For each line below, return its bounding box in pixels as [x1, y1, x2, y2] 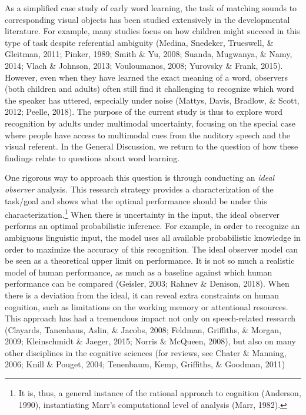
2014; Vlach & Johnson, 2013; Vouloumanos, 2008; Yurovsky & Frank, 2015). [5, 59, 283, 71]
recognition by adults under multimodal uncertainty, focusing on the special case [5, 117, 295, 129]
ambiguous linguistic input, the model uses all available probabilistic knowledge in [5, 231, 301, 243]
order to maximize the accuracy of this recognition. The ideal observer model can [5, 243, 298, 255]
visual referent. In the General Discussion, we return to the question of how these [5, 140, 298, 152]
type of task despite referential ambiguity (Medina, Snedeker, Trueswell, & [5, 36, 274, 48]
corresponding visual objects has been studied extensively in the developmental [5, 13, 290, 25]
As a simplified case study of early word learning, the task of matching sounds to [5, 2, 297, 14]
